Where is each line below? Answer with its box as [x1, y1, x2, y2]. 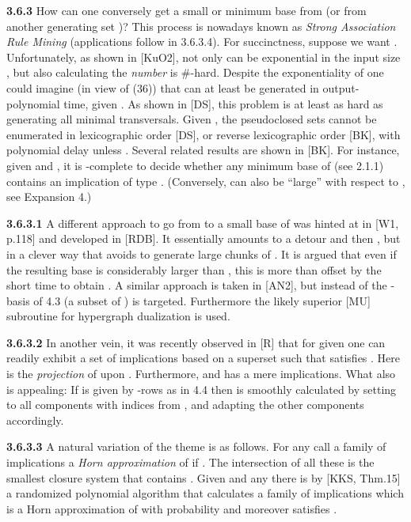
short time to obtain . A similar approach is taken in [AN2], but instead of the [6, 277, 387, 293]
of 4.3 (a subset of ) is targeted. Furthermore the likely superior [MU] [33, 292, 371, 308]
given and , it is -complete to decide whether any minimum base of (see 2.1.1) [6, 157, 384, 173]
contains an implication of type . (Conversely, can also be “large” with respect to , [6, 172, 405, 189]
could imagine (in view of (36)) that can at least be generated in [6, 79, 319, 96]
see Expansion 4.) [6, 188, 92, 205]
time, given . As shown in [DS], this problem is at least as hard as [63, 95, 383, 112]
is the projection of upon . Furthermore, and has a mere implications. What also [6, 365, 396, 382]
